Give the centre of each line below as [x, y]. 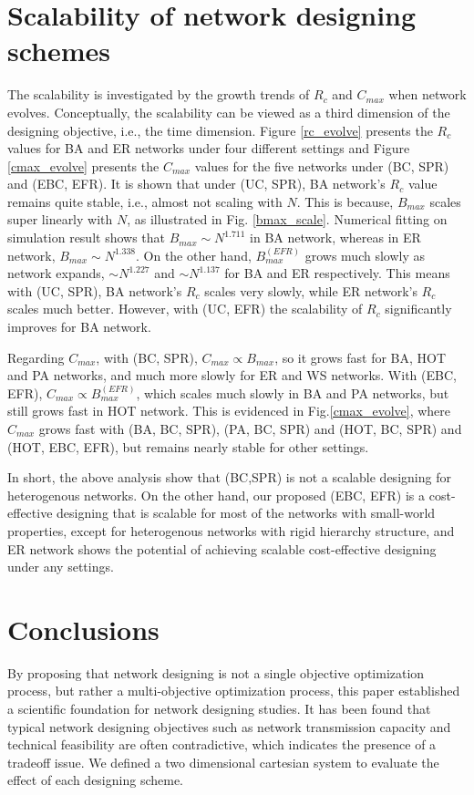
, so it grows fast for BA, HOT [361, 357]
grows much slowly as [365, 255]
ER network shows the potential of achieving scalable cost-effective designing [222, 548]
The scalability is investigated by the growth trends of [159, 94]
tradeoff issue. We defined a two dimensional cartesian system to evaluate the [223, 762]
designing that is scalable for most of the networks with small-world [246, 513]
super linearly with [60, 219]
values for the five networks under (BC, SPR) [322, 165]
